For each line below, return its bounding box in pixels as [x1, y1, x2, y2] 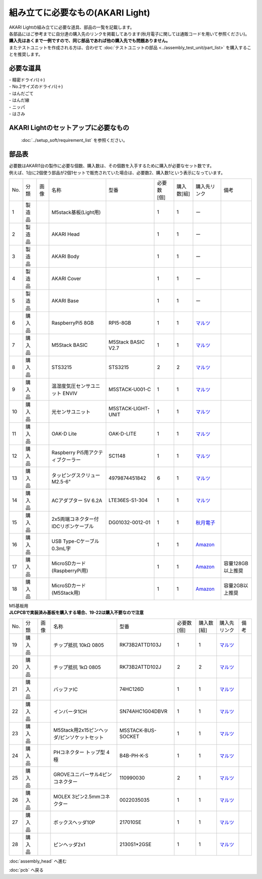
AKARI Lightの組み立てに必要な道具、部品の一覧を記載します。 [9, 24, 134, 30]
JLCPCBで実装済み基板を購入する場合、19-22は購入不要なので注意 [9, 610, 144, 616]
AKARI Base [51, 297, 79, 304]
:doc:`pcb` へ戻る [9, 867, 44, 873]
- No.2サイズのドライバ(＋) [9, 84, 63, 89]
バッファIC [53, 686, 78, 692]
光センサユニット [51, 409, 91, 415]
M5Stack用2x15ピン [53, 726, 99, 733]
